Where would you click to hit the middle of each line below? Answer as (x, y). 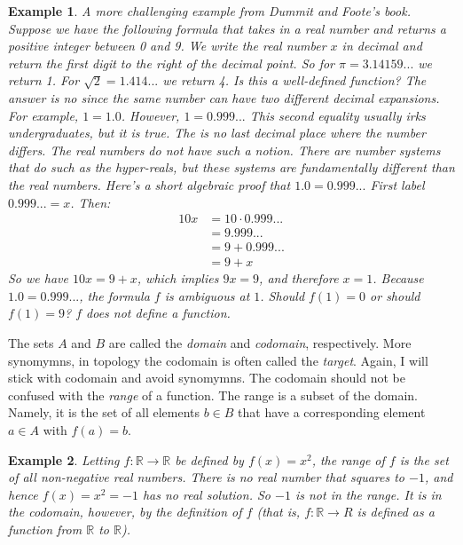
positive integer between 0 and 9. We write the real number (167, 46)
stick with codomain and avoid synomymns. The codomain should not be (207, 378)
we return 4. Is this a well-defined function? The (294, 80)
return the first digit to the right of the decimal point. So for (172, 63)
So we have (38, 278)
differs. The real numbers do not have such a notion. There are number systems (224, 150)
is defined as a (396, 512)
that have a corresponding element (332, 412)
